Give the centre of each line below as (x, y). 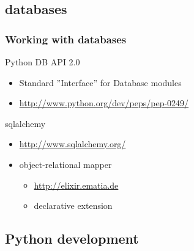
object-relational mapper (65, 164)
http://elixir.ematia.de (76, 185)
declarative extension (73, 206)
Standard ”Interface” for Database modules (100, 82)
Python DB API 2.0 (43, 62)
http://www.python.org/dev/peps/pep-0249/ (104, 103)
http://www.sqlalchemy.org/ (73, 144)
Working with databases (66, 39)
